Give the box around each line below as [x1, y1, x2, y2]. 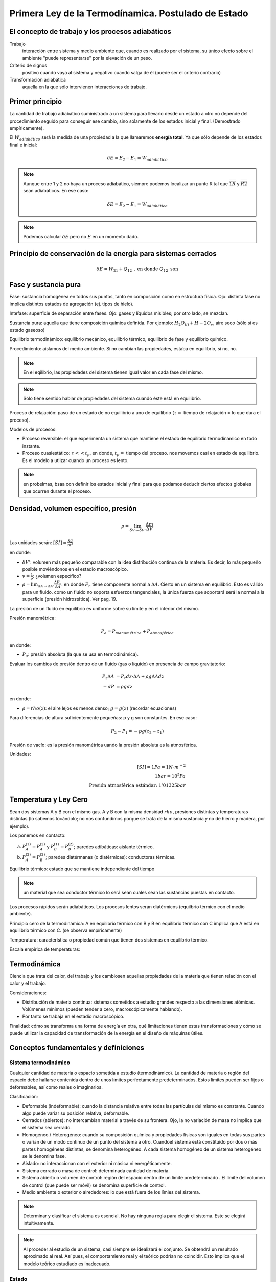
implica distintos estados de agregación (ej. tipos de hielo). [9, 301, 134, 307]
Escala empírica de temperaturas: [9, 946, 80, 952]
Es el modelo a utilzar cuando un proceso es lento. [22, 457, 129, 464]
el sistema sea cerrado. [22, 1125, 72, 1131]
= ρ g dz [116, 684, 133, 690]
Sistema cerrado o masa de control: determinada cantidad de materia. [22, 1167, 170, 1174]
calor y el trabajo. [9, 980, 47, 987]
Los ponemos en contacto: [9, 832, 66, 838]
